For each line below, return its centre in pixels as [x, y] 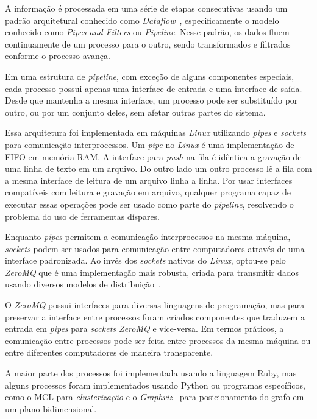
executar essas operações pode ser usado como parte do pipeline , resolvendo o [149, 204]
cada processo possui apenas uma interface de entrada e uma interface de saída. [154, 88]
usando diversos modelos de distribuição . [83, 284]
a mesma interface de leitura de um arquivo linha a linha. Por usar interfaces [149, 180]
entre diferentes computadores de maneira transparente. [109, 352]
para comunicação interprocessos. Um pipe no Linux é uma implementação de [150, 144]
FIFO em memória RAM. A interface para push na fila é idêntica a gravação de [153, 156]
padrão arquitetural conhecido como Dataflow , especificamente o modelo [142, 20]
